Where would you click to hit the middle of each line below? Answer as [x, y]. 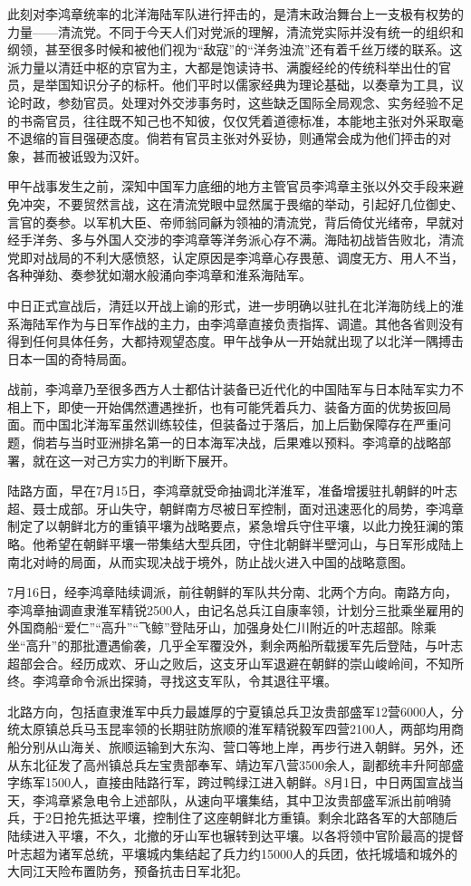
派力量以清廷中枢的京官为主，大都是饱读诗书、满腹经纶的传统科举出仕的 [223, 67]
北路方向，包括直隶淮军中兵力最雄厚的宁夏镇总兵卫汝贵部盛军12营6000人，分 [235, 711]
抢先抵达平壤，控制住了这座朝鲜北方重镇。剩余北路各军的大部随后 [260, 818]
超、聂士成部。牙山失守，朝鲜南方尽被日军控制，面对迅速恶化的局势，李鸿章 [235, 508]
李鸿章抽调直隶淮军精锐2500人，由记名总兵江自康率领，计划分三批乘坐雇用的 [235, 609]
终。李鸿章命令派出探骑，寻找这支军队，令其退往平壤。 [172, 681]
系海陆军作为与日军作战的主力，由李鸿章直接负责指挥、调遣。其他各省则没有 [235, 323]
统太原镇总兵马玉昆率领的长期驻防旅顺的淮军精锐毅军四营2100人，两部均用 [229, 729]
